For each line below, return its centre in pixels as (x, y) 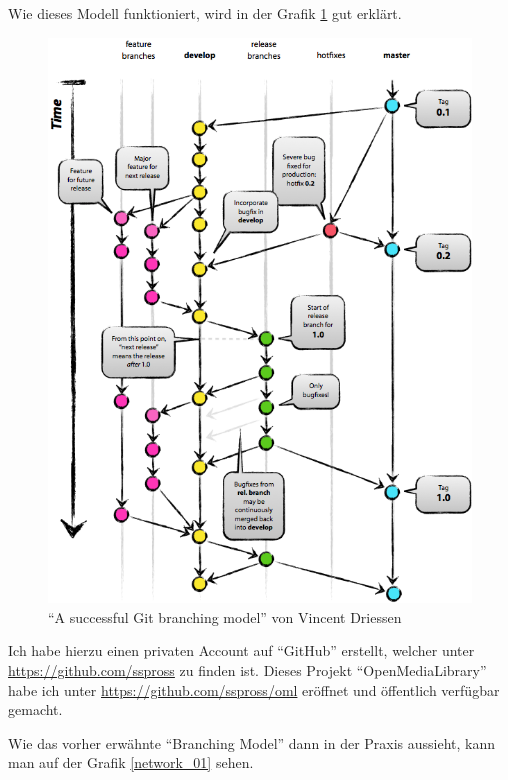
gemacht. (35, 709)
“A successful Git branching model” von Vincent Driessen (225, 616)
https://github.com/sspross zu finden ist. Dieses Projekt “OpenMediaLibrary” (247, 669)
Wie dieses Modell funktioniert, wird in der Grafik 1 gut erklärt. (205, 13)
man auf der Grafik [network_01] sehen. (131, 762)
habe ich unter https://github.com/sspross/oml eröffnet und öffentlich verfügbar (254, 689)
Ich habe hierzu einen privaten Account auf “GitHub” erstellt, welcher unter (241, 650)
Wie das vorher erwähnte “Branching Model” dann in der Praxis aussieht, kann (252, 742)
